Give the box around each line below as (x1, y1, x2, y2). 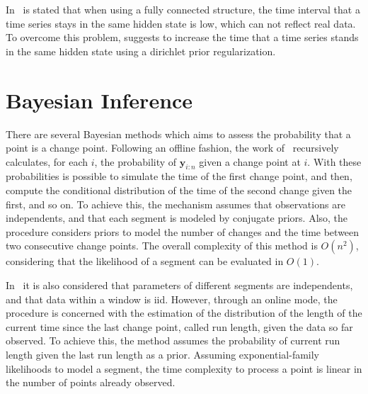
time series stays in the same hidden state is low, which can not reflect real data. (6, 16, 356, 30)
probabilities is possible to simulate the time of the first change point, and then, (6, 169, 352, 184)
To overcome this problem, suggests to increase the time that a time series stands (6, 30, 359, 45)
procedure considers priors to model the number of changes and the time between (6, 224, 360, 239)
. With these (307, 154, 362, 169)
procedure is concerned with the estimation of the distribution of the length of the (6, 305, 362, 320)
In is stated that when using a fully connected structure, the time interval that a (6, 2, 360, 16)
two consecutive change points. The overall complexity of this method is (6, 238, 318, 253)
